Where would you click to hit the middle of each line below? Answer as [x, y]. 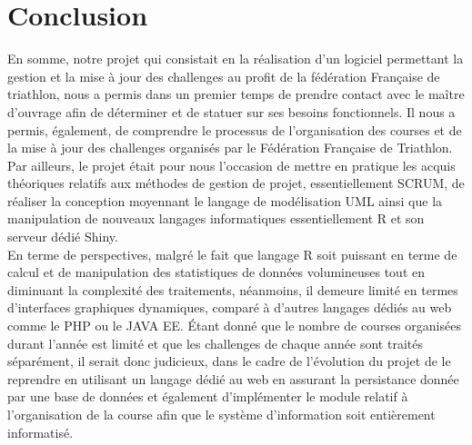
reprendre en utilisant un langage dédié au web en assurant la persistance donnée [233, 378]
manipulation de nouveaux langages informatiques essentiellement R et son [216, 218]
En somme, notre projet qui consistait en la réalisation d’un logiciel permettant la [236, 59]
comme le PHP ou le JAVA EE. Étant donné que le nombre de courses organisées [234, 326]
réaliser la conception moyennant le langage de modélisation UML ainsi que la [225, 200]
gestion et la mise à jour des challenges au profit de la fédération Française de [224, 76]
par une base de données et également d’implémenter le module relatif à [208, 396]
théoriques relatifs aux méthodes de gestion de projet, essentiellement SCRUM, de [236, 183]
